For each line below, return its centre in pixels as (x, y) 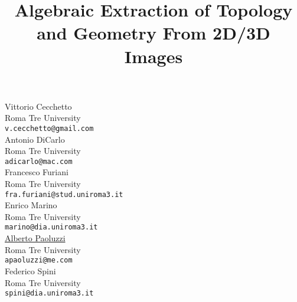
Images (154, 56)
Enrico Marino (31, 205)
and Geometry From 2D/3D (154, 33)
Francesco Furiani (37, 172)
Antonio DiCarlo (35, 139)
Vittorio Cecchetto (38, 106)
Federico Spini (30, 270)
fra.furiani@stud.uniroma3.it (64, 194)
